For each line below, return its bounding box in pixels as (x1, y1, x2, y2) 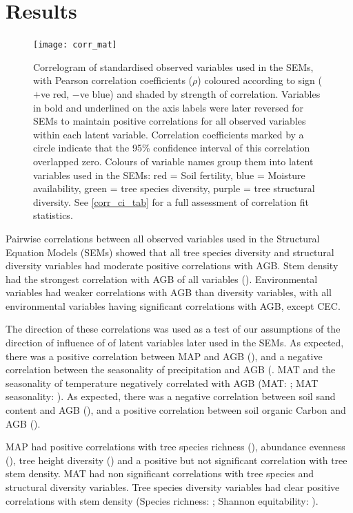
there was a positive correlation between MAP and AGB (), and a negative (6, 348, 323, 363)
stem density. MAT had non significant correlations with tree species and (6, 466, 314, 481)
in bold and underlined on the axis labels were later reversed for (33, 100, 304, 114)
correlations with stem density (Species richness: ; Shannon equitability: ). (6, 493, 319, 507)
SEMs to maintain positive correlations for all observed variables (33, 114, 306, 128)
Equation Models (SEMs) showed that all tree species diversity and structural (6, 244, 334, 259)
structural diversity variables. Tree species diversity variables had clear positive (6, 480, 340, 494)
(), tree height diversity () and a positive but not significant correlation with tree (6, 452, 347, 467)
